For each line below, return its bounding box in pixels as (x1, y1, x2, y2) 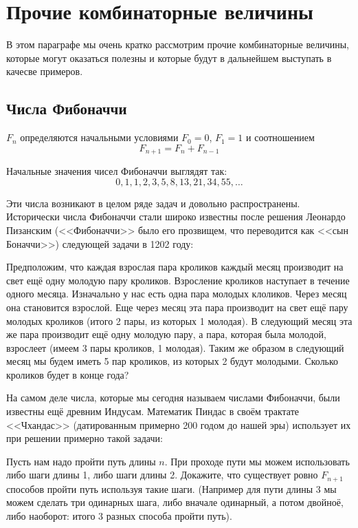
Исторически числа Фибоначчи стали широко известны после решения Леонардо (6, 209, 346, 224)
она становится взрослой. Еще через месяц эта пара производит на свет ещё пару (6, 299, 348, 314)
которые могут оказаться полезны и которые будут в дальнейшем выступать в (6, 50, 332, 65)
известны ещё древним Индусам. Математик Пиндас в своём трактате (6, 404, 300, 419)
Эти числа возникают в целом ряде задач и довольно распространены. (6, 196, 300, 210)
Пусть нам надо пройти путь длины (6, 454, 156, 468)
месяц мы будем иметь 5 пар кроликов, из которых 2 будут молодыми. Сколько (6, 354, 339, 368)
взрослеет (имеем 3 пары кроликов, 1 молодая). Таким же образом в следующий (6, 340, 344, 355)
